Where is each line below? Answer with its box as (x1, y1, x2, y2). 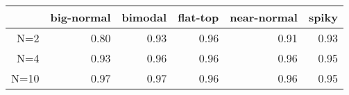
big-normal (50, 9, 111, 25)
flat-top (178, 9, 219, 25)
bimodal (121, 9, 167, 25)
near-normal (230, 9, 298, 25)
